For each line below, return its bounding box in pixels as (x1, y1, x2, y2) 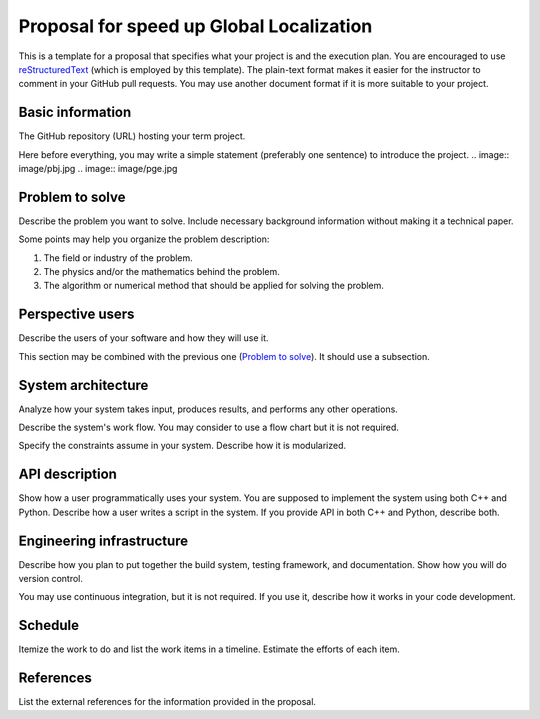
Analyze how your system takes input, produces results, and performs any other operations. (18, 403, 399, 415)
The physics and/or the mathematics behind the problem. (43, 266, 280, 278)
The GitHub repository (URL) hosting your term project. (18, 130, 246, 142)
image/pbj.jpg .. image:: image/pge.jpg (18, 163, 178, 175)
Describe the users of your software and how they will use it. (18, 332, 269, 344)
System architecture (18, 376, 149, 394)
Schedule (18, 617, 80, 634)
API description (18, 466, 117, 483)
